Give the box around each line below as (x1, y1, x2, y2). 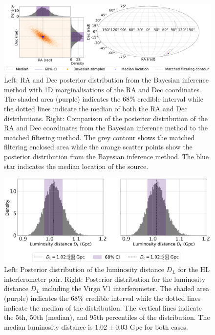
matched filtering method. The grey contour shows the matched (4, 132, 194, 142)
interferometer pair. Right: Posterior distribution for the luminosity (4, 273, 206, 284)
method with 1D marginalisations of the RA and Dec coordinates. (4, 84, 201, 94)
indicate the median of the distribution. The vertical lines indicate (4, 302, 202, 313)
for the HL (178, 264, 210, 274)
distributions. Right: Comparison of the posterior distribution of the (4, 113, 208, 123)
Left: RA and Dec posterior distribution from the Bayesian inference (4, 75, 209, 85)
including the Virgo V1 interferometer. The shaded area (42, 283, 209, 293)
